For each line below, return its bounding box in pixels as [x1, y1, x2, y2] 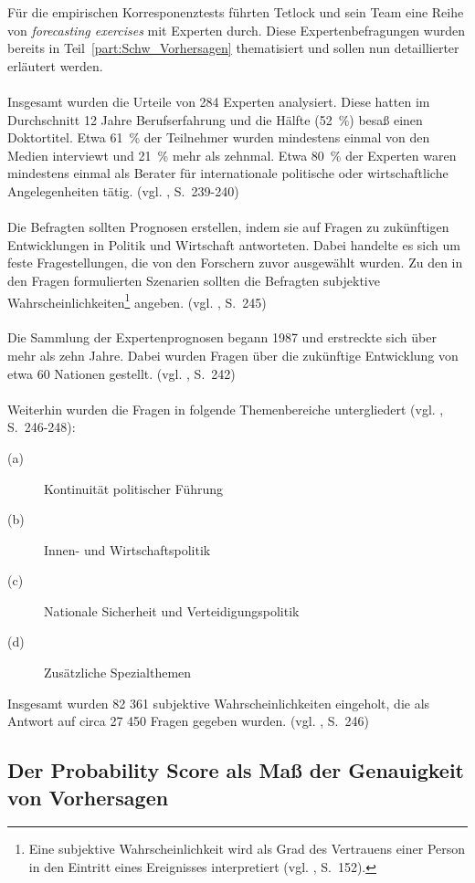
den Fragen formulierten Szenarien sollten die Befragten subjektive [7, 270, 380, 289]
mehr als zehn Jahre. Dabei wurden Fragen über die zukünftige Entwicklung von [7, 345, 459, 364]
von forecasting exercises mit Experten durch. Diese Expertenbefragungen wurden [7, 20, 465, 39]
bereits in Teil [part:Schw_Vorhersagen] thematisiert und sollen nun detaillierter [7, 38, 459, 58]
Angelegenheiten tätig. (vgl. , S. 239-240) [7, 181, 239, 200]
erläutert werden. [7, 56, 103, 75]
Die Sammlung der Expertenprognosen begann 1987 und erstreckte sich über [7, 328, 437, 347]
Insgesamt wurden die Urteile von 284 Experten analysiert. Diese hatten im [7, 91, 430, 110]
